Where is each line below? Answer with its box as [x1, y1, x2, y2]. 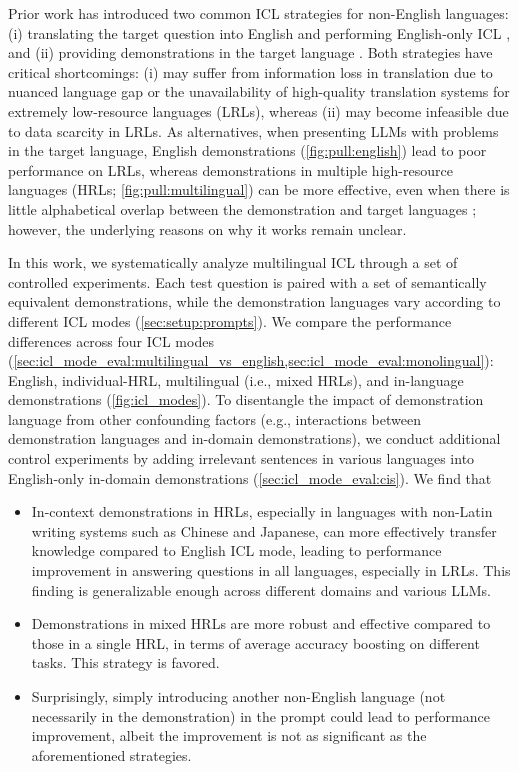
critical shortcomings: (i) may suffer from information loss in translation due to [8, 61, 493, 82]
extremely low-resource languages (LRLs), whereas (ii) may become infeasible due [8, 100, 509, 121]
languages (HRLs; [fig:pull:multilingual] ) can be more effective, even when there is [8, 179, 510, 200]
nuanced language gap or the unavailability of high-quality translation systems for [8, 81, 510, 102]
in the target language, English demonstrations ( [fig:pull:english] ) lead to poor [8, 140, 487, 161]
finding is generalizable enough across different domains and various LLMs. [31, 579, 491, 600]
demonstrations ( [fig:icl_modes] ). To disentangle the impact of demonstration [8, 389, 484, 410]
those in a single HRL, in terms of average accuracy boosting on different [31, 632, 480, 653]
